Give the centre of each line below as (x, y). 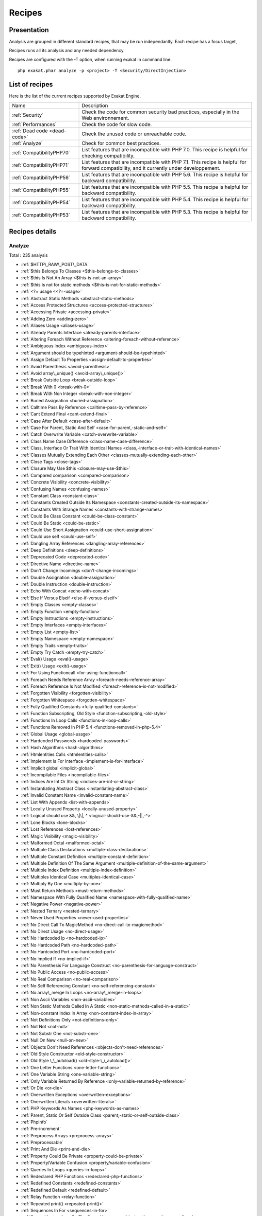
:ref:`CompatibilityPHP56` (41, 178)
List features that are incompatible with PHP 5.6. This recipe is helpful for (165, 174)
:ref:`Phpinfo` (34, 1122)
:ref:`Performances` (34, 124)
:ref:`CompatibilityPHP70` (41, 152)
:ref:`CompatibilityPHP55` (41, 190)
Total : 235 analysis (28, 255)
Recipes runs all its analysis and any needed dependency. (67, 51)
